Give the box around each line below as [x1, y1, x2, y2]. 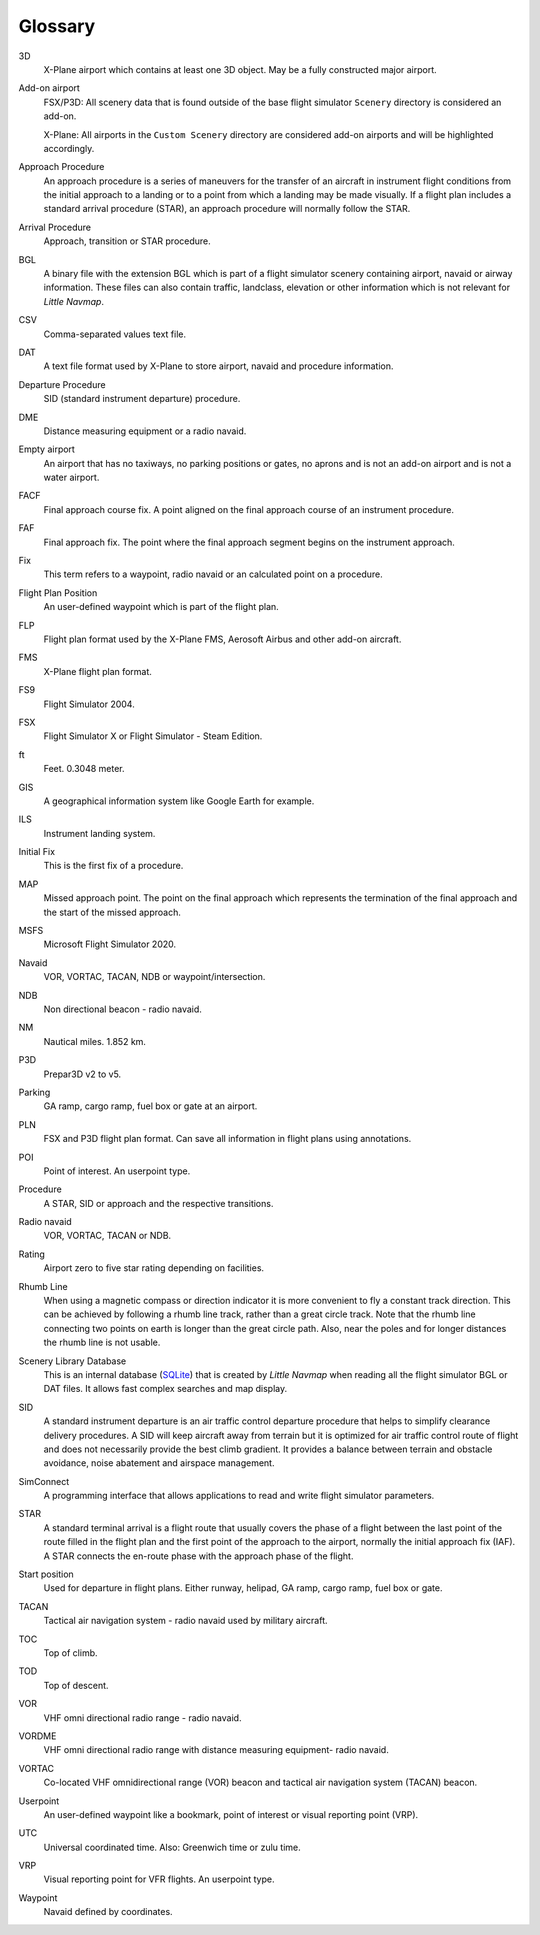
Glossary [18, 15, 96, 37]
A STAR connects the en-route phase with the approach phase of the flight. [43, 1550, 354, 1562]
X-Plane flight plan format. [43, 665, 152, 677]
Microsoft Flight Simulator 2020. [43, 938, 177, 950]
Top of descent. [43, 1679, 109, 1691]
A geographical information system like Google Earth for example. [43, 795, 315, 807]
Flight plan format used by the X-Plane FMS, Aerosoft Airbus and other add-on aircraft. [43, 633, 402, 645]
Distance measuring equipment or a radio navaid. [43, 425, 247, 437]
